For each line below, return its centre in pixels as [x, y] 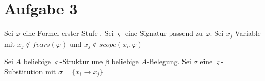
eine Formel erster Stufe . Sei [68, 33]
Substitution [24, 71]
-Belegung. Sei [169, 61]
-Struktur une [81, 61]
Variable [248, 33]
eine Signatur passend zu [164, 33]
